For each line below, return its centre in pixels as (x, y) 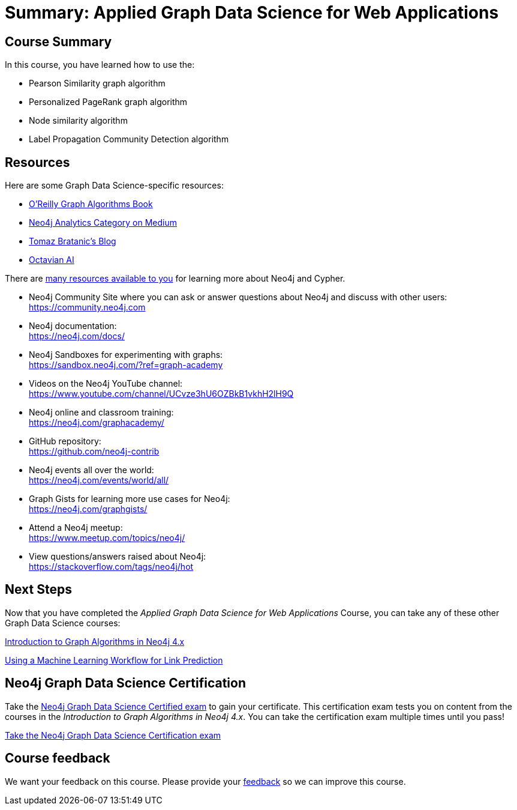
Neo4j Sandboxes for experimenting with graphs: (126, 355)
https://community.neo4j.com (87, 307)
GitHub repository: (65, 441)
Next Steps (38, 590)
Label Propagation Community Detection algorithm (129, 139)
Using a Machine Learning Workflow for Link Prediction (114, 660)
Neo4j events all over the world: (91, 470)
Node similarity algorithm (78, 121)
